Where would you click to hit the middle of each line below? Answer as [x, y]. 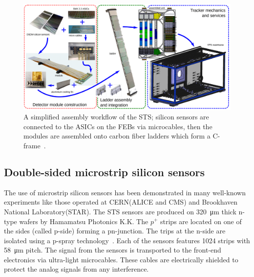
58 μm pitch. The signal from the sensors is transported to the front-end [113, 250]
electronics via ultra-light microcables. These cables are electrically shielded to [121, 259]
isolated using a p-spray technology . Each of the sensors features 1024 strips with [127, 240]
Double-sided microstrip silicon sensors [105, 172]
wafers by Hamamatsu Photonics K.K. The [84, 221]
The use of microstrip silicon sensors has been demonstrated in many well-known [125, 192]
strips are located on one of [201, 221]
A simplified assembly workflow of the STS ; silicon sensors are [116, 117]
